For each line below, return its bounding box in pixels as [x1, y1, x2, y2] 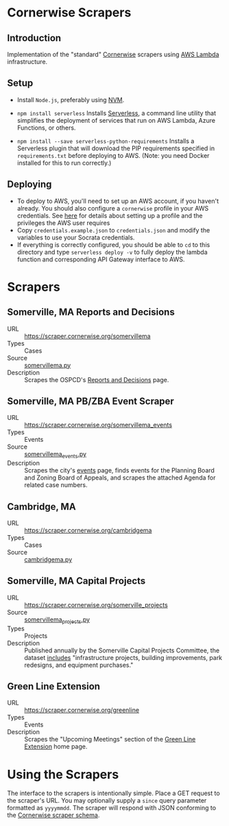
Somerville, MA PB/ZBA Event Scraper [7, 396, 175, 408]
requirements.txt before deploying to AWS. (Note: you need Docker [16, 151, 210, 159]
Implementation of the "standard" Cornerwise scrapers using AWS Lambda [7, 50, 219, 58]
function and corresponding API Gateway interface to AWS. [16, 255, 185, 263]
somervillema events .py [24, 450, 87, 460]
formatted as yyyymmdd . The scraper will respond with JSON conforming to [7, 804, 217, 812]
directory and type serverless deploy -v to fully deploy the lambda [16, 248, 208, 256]
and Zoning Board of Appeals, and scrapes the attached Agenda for [24, 473, 216, 482]
